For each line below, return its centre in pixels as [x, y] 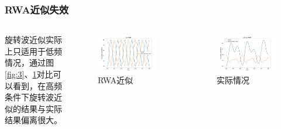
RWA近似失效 [37, 9]
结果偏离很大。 [33, 120]
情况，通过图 [29, 62]
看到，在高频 [37, 85]
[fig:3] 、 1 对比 [29, 74]
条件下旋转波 [29, 97]
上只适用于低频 [33, 51]
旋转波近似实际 [33, 40]
